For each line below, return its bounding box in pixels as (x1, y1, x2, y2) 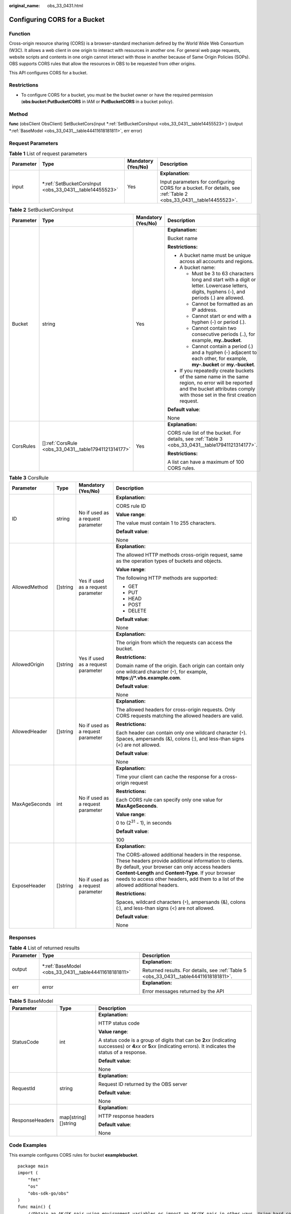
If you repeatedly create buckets (179, 367, 254, 374)
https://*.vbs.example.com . (115, 674, 181, 681)
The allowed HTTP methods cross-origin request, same (115, 552, 242, 558)
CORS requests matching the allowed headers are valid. (115, 712, 243, 719)
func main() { (17, 1204, 51, 1210)
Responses (9, 934, 36, 941)
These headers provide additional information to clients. (115, 858, 243, 864)
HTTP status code (98, 1020, 140, 1027)
